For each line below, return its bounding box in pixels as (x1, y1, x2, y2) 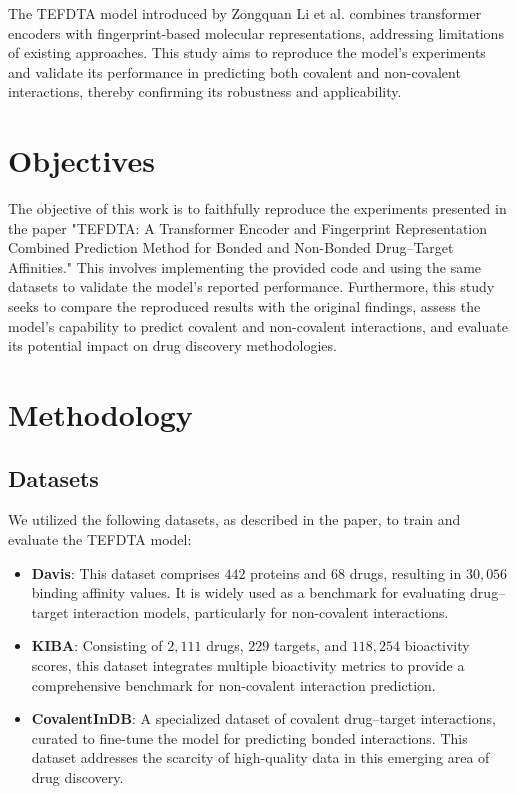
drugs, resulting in (349, 562, 462, 583)
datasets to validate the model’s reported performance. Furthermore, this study (8, 276, 495, 297)
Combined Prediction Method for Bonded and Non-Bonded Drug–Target (8, 237, 454, 258)
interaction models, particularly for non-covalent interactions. (73, 601, 449, 622)
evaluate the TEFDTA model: (8, 529, 192, 550)
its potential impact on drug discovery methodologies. (8, 335, 337, 356)
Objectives (8, 140, 155, 181)
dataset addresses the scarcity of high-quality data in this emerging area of (31, 747, 490, 768)
